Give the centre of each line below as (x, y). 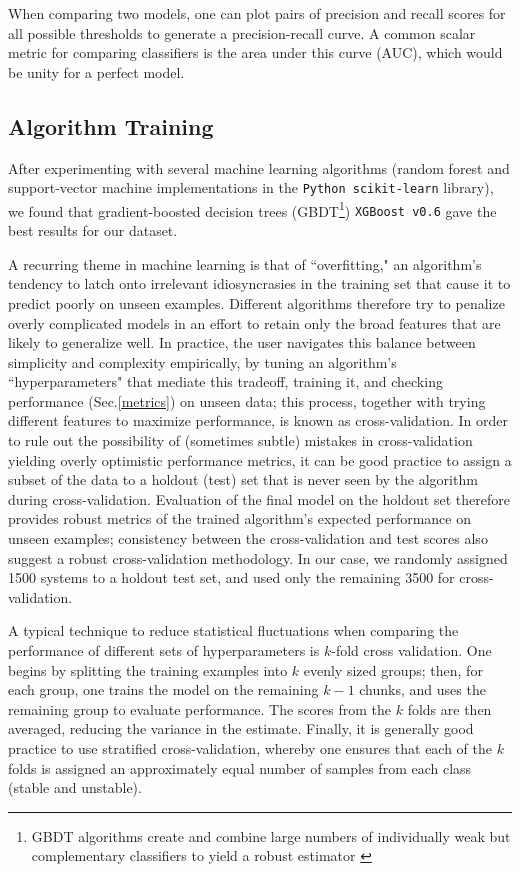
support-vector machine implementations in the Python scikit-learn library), (251, 187)
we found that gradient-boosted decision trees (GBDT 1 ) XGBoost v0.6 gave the (252, 209)
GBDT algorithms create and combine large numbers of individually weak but (271, 835)
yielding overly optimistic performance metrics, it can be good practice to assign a (260, 459)
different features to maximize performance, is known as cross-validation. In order (258, 420)
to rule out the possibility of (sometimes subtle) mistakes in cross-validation (240, 440)
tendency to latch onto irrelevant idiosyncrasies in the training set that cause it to (259, 283)
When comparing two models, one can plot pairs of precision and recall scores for (257, 13)
